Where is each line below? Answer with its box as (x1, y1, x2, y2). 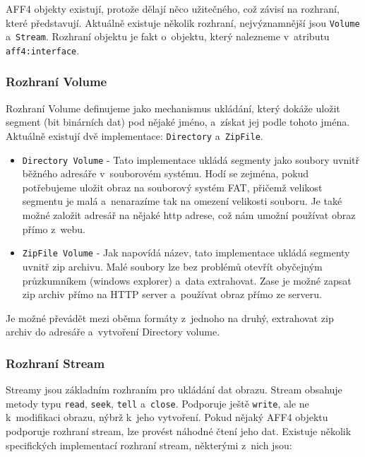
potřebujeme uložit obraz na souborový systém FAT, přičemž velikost (22, 179, 323, 194)
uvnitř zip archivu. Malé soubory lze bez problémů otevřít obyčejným (22, 259, 323, 273)
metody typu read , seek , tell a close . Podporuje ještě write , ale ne (6, 396, 309, 410)
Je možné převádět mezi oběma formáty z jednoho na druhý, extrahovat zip (6, 310, 334, 325)
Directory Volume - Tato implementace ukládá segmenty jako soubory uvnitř (22, 152, 360, 167)
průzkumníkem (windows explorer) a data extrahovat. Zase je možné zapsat (22, 273, 352, 287)
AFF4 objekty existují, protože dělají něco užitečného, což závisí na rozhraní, (6, 1, 340, 16)
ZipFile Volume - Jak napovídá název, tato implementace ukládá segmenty (22, 245, 350, 260)
